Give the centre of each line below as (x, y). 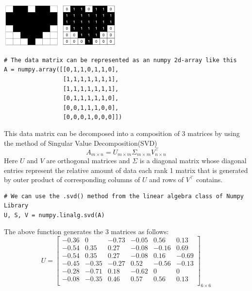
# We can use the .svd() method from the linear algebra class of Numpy (124, 196)
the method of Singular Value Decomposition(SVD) (81, 143)
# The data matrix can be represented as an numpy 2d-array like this (120, 60)
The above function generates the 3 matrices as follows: (86, 231)
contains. (210, 180)
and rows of (167, 180)
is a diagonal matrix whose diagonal (193, 161)
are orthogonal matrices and (88, 161)
